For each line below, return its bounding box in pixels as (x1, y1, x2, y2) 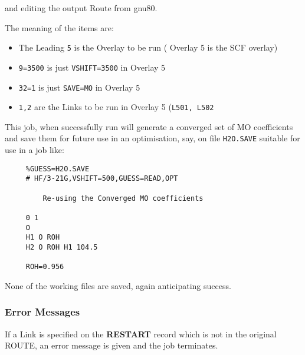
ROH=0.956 (25, 263, 64, 271)
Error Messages (5, 304, 80, 319)
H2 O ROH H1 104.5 (25, 243, 98, 251)
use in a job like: (5, 144, 64, 156)
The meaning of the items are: (5, 21, 114, 34)
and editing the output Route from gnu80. (5, 2, 158, 14)
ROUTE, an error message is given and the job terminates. (5, 339, 218, 351)
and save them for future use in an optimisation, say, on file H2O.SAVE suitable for (5, 132, 300, 144)
